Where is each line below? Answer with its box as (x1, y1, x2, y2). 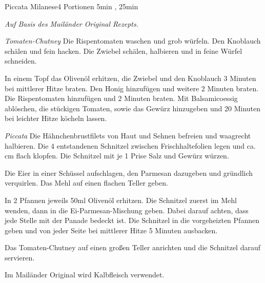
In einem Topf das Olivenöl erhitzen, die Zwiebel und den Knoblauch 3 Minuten (5, 72, 256, 83)
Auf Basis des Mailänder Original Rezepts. (5, 18, 138, 29)
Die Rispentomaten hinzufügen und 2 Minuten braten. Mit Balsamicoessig (5, 93, 238, 104)
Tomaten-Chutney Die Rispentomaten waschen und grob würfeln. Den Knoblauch (5, 35, 261, 46)
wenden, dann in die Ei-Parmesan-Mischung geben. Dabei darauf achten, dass (5, 205, 249, 215)
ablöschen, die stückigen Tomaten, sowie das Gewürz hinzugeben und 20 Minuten (5, 103, 260, 113)
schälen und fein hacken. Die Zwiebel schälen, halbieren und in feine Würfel (5, 45, 242, 56)
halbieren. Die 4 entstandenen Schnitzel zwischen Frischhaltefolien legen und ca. (5, 140, 256, 151)
